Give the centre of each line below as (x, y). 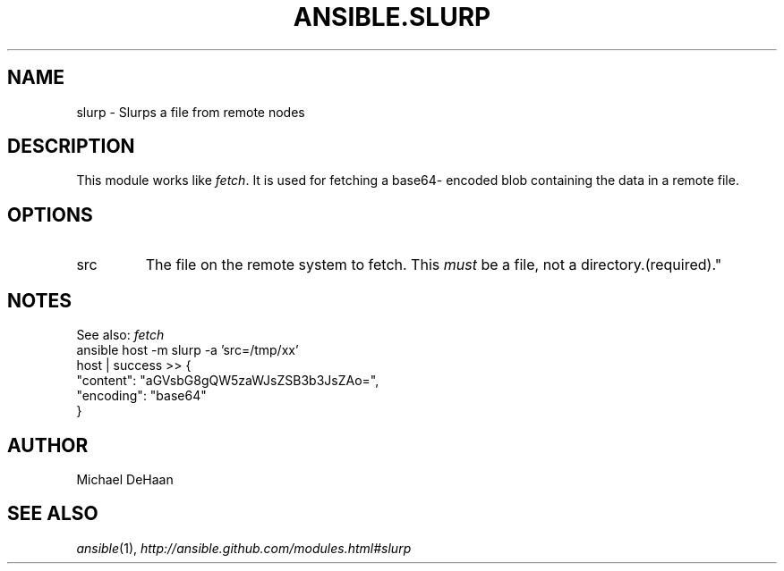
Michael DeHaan (125, 479)
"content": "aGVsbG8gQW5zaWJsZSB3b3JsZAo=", (228, 381)
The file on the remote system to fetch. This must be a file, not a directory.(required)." (434, 265)
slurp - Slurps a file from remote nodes (191, 112)
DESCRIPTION (71, 147)
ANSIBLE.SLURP (392, 17)
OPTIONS (50, 214)
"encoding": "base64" (141, 396)
